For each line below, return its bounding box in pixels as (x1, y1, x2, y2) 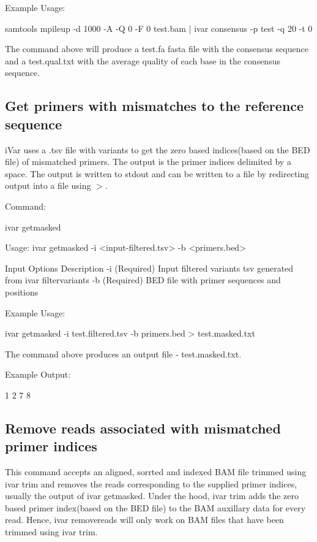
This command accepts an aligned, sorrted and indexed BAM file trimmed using (5, 465, 307, 478)
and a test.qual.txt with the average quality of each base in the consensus (5, 54, 280, 67)
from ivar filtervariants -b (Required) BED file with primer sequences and (5, 273, 281, 286)
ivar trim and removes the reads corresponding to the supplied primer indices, (5, 477, 297, 490)
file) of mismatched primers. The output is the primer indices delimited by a (5, 155, 291, 168)
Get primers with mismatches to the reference (5, 96, 304, 115)
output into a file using (5, 179, 91, 192)
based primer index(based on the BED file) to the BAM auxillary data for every (5, 501, 306, 514)
